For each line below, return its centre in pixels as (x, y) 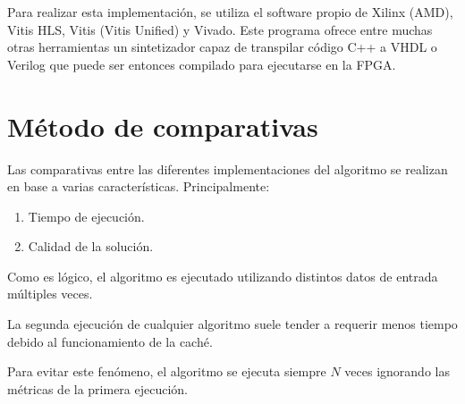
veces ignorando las (397, 371)
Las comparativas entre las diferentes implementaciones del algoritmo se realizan (228, 168)
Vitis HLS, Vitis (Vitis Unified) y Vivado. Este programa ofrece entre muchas (220, 29)
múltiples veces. (50, 294)
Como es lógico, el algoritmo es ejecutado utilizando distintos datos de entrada (223, 276)
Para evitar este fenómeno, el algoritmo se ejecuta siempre (167, 371)
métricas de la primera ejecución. (98, 388)
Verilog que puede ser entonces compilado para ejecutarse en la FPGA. (202, 64)
